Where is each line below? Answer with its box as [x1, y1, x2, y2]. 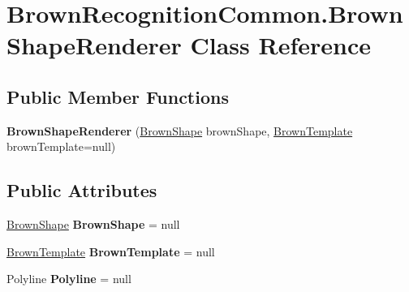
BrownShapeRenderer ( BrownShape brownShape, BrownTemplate [6, 122, 353, 139]
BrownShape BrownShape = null [6, 216, 180, 233]
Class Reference [190, 28, 371, 62]
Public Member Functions [6, 84, 229, 109]
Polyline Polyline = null [6, 270, 131, 287]
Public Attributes [6, 178, 157, 203]
